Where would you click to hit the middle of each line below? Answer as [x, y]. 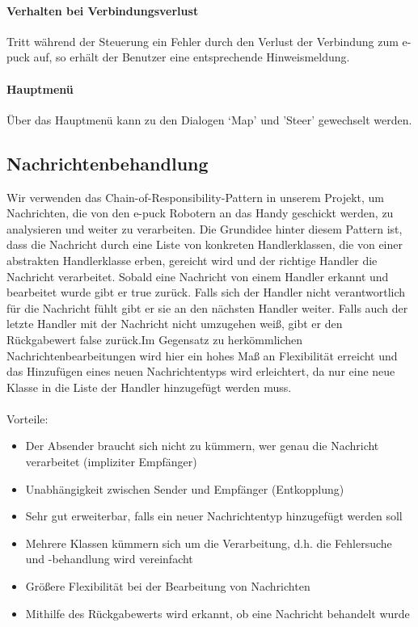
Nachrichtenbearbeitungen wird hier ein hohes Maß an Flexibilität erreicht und [202, 355]
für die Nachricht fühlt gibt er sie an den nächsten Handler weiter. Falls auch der [207, 307]
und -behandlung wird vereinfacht [109, 559]
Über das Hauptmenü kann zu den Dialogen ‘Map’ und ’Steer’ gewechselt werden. [209, 119]
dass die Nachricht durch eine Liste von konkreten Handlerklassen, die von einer [205, 244]
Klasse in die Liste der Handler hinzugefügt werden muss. [149, 387]
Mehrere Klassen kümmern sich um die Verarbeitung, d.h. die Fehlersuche [209, 543]
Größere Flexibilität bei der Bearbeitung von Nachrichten [168, 586]
